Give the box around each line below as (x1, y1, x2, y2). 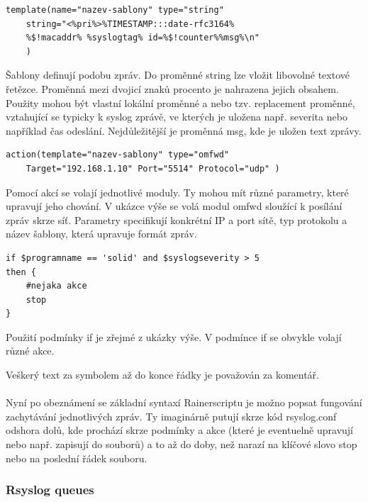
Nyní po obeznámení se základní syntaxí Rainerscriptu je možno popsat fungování (6, 395, 362, 410)
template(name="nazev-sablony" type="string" (6, 5, 224, 15)
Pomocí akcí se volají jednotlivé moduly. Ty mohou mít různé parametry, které (6, 184, 349, 199)
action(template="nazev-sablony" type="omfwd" (6, 150, 229, 160)
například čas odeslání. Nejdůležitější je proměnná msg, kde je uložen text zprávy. (6, 123, 362, 138)
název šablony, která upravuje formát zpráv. (6, 226, 197, 241)
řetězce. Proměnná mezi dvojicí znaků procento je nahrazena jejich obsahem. (6, 81, 339, 96)
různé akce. (6, 343, 55, 358)
